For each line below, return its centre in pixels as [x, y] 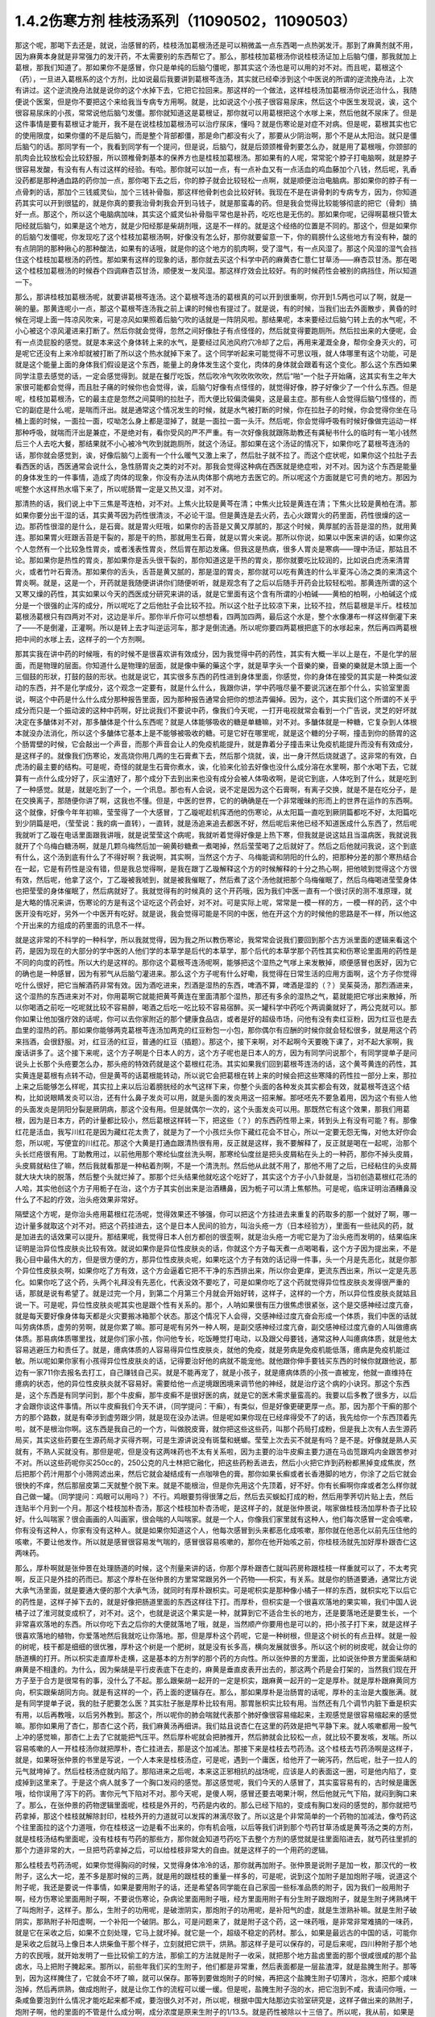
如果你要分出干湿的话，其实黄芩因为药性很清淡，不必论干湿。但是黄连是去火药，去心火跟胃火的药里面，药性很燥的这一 [212, 515]
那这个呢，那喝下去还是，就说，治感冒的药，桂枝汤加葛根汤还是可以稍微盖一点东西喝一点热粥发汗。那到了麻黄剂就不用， [216, 45]
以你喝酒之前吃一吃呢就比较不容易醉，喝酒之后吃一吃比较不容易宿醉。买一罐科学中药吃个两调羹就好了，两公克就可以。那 [216, 1008]
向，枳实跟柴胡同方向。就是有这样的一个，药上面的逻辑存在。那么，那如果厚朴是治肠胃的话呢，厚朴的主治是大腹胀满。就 [216, 1692]
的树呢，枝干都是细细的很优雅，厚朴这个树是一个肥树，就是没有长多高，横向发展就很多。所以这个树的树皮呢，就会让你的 [216, 1647]
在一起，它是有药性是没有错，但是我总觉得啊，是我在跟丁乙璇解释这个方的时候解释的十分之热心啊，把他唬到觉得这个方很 [216, 868]
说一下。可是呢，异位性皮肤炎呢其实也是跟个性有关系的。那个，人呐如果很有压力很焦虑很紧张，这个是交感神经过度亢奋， [216, 1305]
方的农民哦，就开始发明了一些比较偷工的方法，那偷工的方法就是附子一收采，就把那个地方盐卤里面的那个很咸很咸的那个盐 [216, 1955]
